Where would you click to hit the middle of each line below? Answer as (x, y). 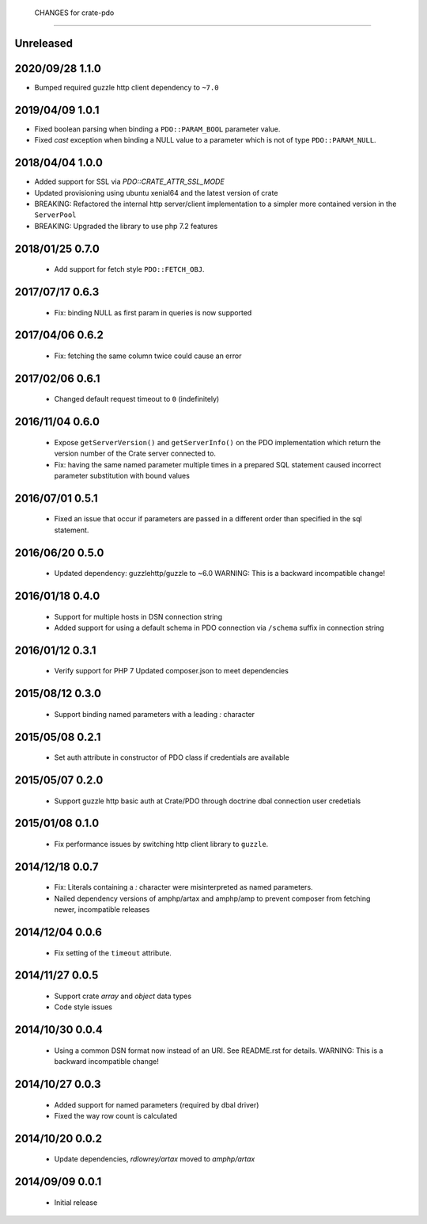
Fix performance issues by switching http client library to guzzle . (161, 844)
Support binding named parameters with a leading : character (155, 714)
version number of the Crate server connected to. (135, 454)
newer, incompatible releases (102, 909)
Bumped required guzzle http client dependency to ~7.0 (127, 87)
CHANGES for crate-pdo (74, 13)
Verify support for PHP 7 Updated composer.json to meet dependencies (171, 671)
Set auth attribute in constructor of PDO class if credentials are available (172, 757)
